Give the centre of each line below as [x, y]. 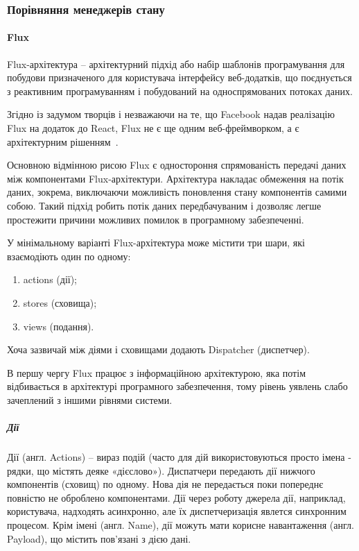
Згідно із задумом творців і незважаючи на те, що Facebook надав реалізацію [171, 114]
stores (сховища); [60, 302]
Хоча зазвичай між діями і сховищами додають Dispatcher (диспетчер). [158, 349]
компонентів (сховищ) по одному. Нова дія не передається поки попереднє [165, 484]
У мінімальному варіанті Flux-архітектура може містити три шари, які [156, 243]
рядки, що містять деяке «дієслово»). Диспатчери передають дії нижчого [161, 470]
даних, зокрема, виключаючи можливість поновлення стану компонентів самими [177, 192]
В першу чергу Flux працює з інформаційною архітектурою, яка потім [156, 372]
